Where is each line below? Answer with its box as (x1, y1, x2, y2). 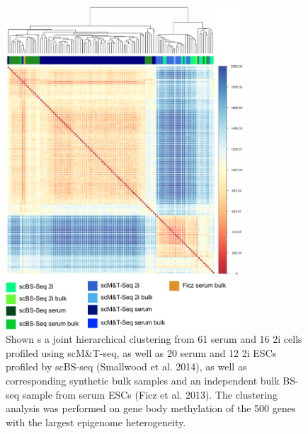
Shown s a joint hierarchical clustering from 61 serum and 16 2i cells (6, 332, 302, 346)
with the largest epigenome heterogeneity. (6, 414, 186, 429)
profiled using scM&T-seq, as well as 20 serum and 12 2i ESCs (6, 345, 277, 360)
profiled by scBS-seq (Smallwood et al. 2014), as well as (6, 359, 247, 374)
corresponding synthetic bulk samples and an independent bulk (6, 373, 280, 387)
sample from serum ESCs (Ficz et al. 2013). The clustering (22, 387, 278, 401)
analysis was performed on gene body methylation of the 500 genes (6, 401, 296, 416)
